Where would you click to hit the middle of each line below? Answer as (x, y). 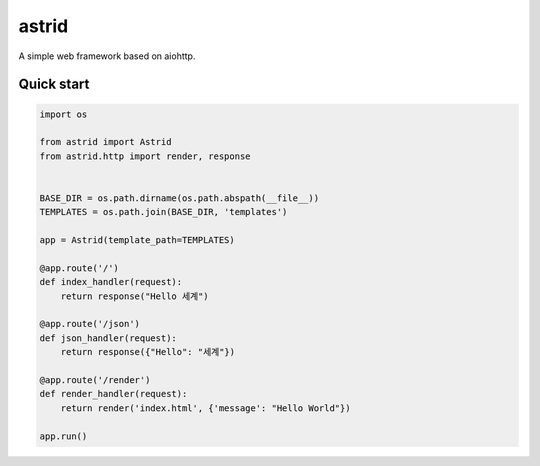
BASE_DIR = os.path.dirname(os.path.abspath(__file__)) (179, 198)
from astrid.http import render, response (145, 156)
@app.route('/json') (89, 324)
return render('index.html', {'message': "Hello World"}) (205, 408)
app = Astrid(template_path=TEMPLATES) (137, 240)
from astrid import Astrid (105, 142)
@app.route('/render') (95, 379)
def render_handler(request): (113, 394)
